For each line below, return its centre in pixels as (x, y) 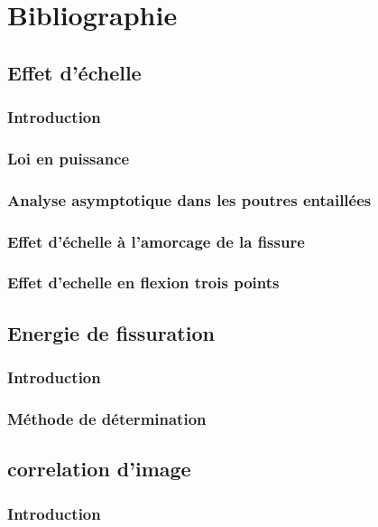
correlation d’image (99, 469)
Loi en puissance (69, 158)
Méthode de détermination (107, 418)
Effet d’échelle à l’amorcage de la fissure (156, 241)
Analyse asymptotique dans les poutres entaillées (189, 199)
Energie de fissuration (111, 332)
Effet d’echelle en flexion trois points (143, 282)
